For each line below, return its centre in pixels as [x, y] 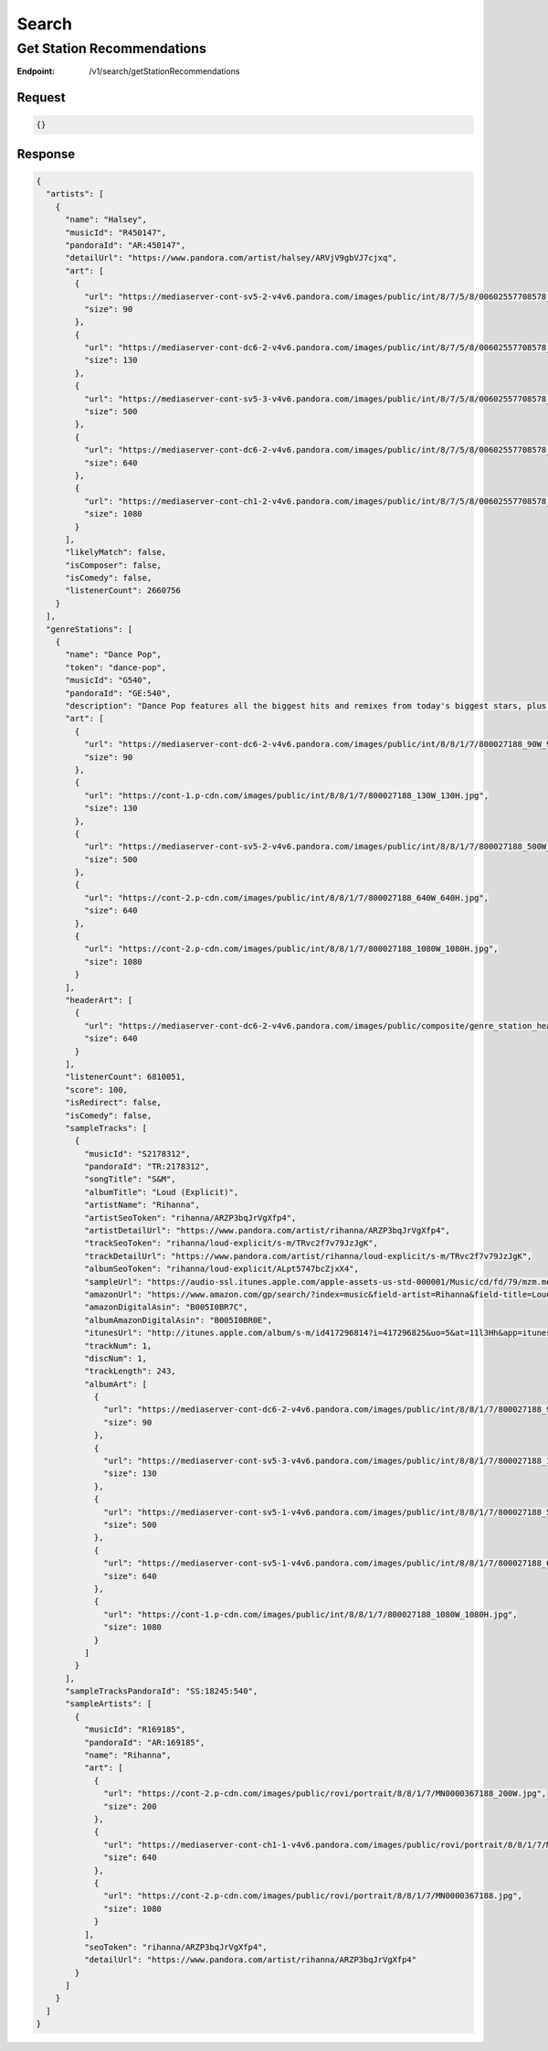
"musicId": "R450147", [116, 232]
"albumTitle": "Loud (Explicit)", [161, 1192]
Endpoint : [36, 71]
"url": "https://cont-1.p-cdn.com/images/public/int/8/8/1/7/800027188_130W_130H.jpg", [286, 795]
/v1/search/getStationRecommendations [164, 71]
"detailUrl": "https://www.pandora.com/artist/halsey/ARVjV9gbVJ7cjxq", [231, 258]
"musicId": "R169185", [135, 1730]
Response [46, 154]
